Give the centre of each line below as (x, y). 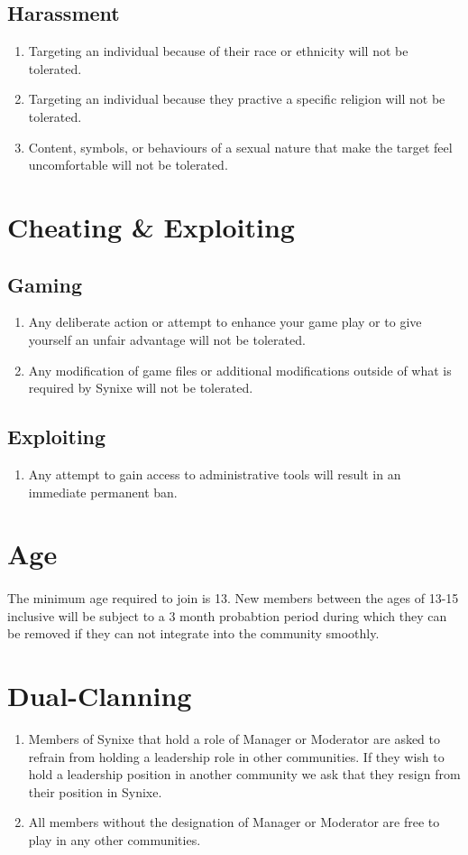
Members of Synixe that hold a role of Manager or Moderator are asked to (234, 738)
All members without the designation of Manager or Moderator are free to (234, 822)
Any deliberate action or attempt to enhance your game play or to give (225, 322)
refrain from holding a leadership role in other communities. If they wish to (236, 756)
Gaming (45, 284)
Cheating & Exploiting (151, 226)
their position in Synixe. (95, 791)
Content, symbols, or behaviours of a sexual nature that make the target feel (240, 147)
